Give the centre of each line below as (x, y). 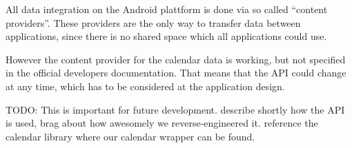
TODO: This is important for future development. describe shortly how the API (175, 109)
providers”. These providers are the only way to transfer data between (153, 22)
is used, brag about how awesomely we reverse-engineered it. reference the (162, 123)
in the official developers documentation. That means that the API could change (176, 73)
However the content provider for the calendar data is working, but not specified (176, 59)
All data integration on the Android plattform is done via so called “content (167, 9)
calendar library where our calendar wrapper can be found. (130, 136)
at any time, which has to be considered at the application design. (145, 86)
